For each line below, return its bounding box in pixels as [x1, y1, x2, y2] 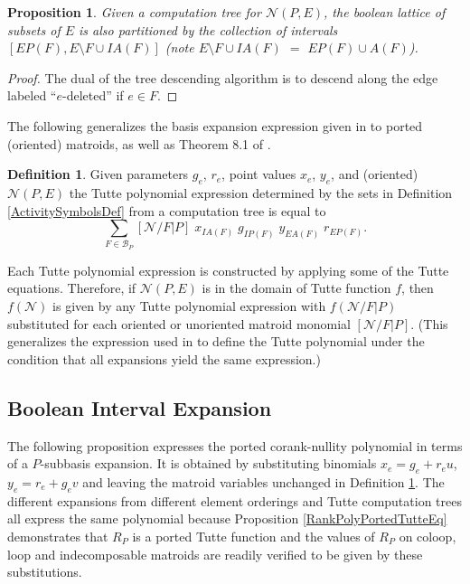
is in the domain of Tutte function [202, 278, 391, 297]
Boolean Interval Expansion [7, 393, 272, 421]
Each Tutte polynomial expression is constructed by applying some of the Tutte [7, 260, 449, 279]
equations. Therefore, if [7, 278, 136, 297]
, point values [221, 165, 296, 184]
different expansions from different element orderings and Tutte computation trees [7, 491, 462, 510]
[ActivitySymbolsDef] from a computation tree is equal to [7, 201, 326, 220]
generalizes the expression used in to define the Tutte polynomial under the [7, 332, 425, 351]
